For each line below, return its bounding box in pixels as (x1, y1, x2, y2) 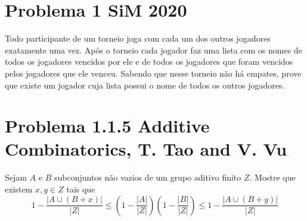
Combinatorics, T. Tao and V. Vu (5, 137, 287, 161)
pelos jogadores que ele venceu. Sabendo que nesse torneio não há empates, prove (5, 67, 302, 79)
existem (5, 183, 33, 195)
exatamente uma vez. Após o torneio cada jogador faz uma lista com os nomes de (5, 43, 302, 56)
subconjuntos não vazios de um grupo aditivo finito (54, 171, 241, 184)
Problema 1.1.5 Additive (5, 113, 210, 138)
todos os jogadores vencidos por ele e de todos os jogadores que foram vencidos (5, 55, 293, 68)
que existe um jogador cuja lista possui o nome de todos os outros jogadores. (5, 78, 285, 91)
